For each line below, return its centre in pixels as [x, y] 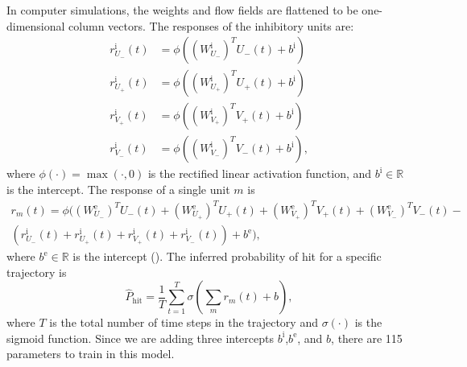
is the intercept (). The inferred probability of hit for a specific [227, 256]
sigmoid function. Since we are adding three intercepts [140, 338]
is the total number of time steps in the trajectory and [184, 322]
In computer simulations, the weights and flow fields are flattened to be [182, 10]
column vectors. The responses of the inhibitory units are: [211, 25]
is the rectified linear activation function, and [260, 173]
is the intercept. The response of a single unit [118, 189]
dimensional [36, 25]
